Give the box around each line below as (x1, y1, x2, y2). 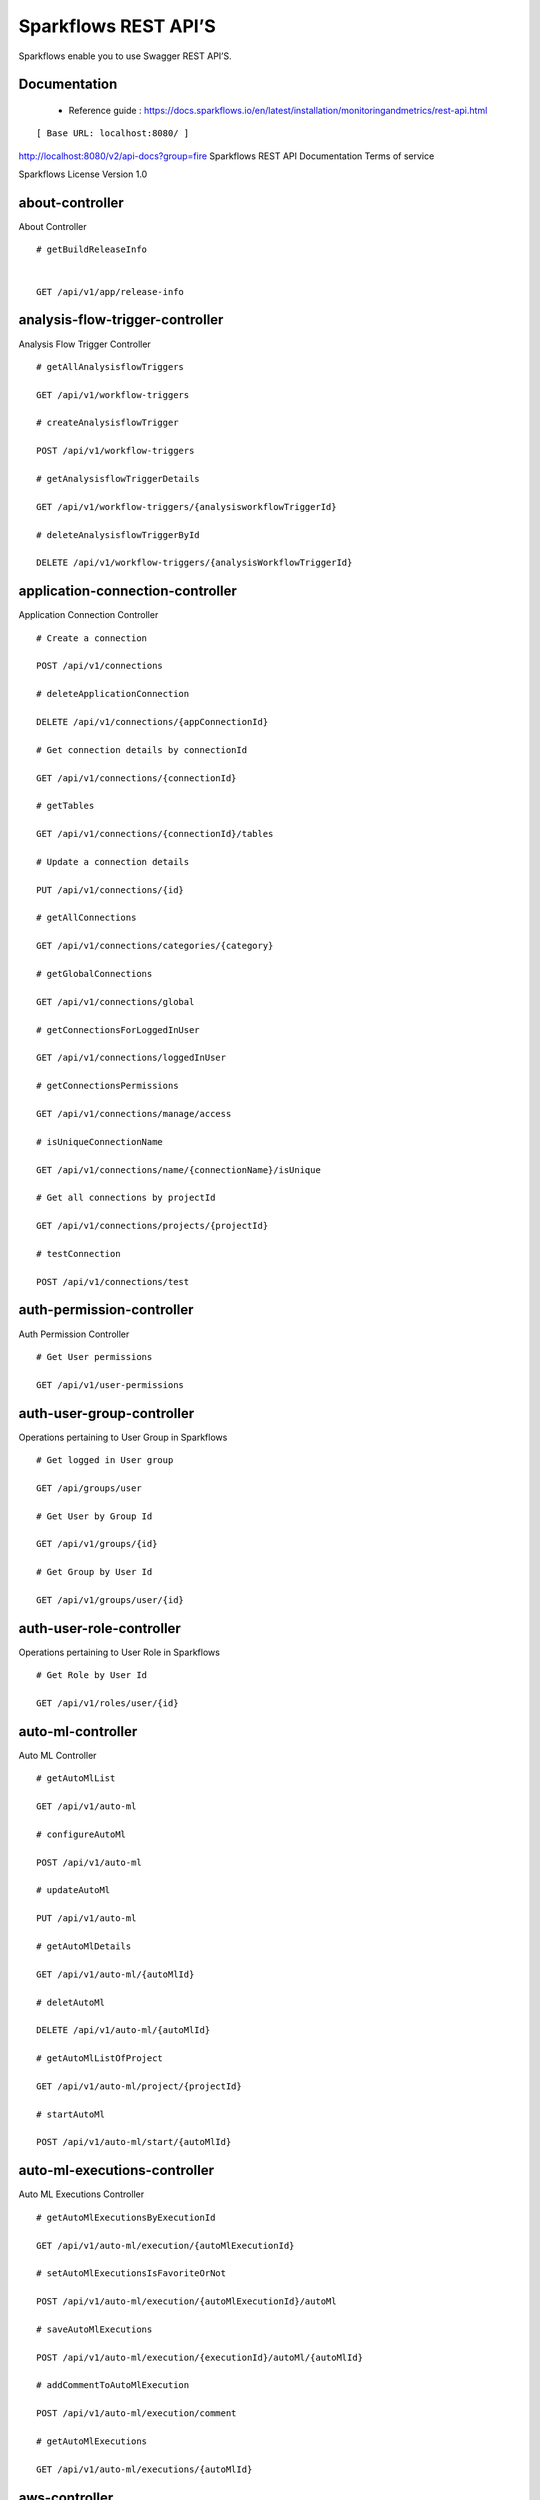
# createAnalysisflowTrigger (36, 417, 179, 429)
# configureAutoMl (36, 1828, 127, 1840)
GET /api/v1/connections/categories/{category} (36, 940, 274, 952)
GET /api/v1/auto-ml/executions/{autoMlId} (36, 2463, 253, 2475)
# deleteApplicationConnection (36, 688, 190, 700)
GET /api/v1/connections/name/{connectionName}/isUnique (36, 1164, 322, 1175)
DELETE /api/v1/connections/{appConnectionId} (36, 716, 269, 727)
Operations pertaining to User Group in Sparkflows (18, 1431, 228, 1443)
